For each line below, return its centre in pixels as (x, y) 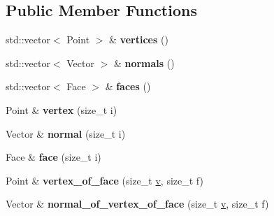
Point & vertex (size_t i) (62, 109)
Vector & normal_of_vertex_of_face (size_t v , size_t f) (137, 204)
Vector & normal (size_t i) (66, 133)
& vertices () (139, 39)
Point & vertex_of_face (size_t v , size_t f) (104, 180)
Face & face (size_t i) (53, 157)
